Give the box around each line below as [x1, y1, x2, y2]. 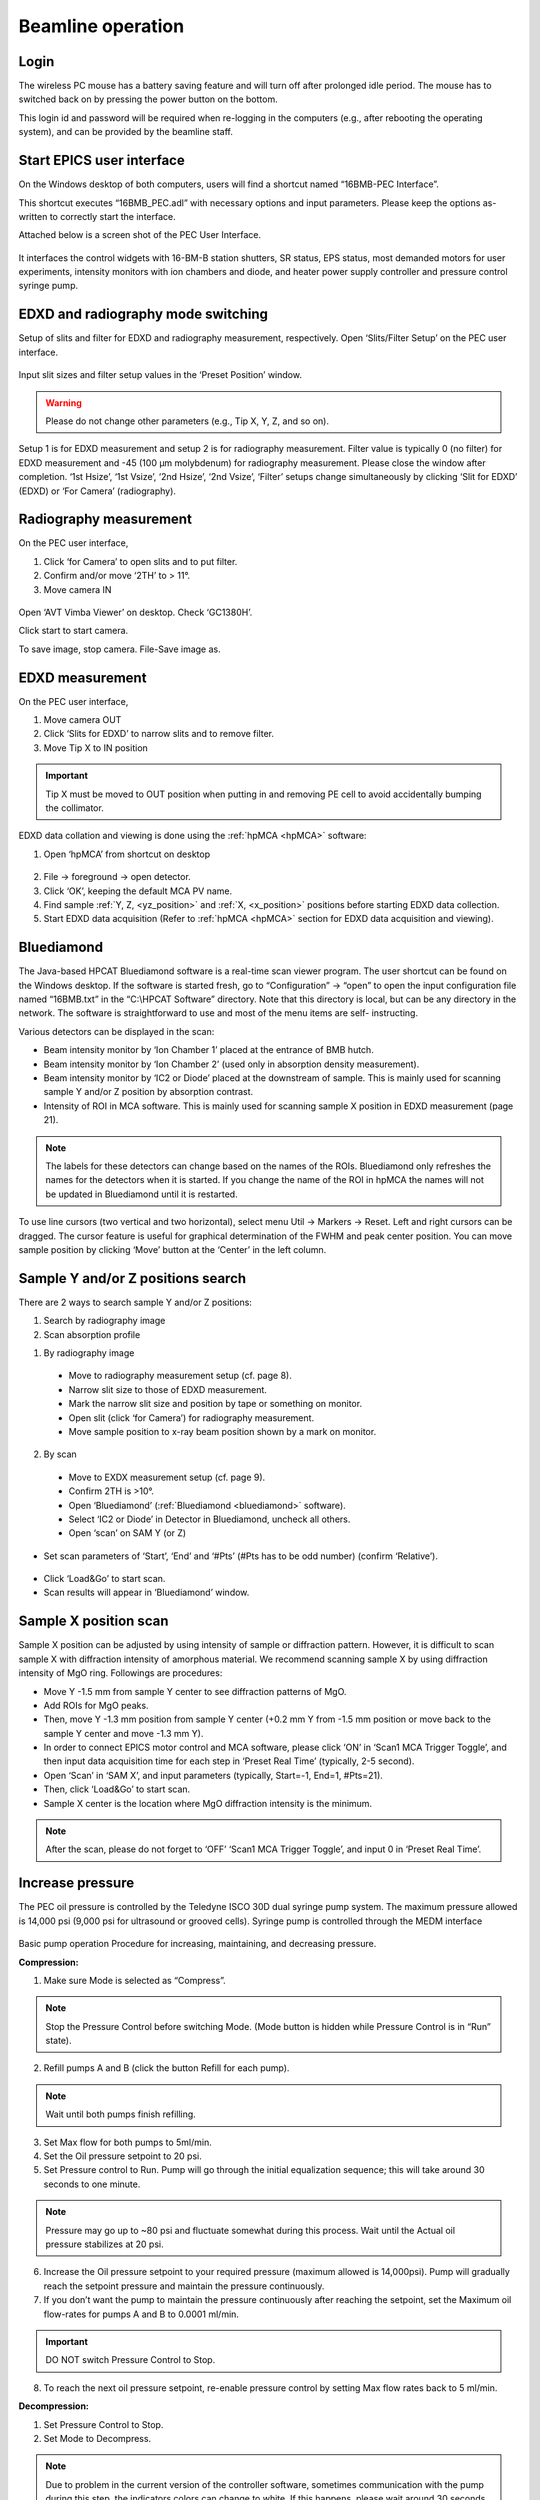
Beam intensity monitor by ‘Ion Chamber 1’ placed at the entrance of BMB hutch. [43, 1044, 374, 1056]
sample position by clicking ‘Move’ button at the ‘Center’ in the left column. [18, 1243, 327, 1255]
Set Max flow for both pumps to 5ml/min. [43, 2136, 212, 2148]
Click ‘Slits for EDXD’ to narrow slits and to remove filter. [43, 728, 275, 740]
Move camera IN [43, 583, 112, 595]
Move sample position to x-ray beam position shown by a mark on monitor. [68, 1425, 377, 1437]
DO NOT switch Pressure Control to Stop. [45, 2354, 216, 2366]
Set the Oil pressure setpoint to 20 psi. [43, 2150, 202, 2162]
